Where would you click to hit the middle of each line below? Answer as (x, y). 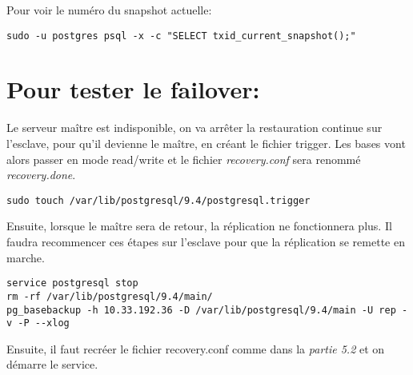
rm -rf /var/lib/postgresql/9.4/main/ (110, 296)
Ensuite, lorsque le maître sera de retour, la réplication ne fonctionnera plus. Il (199, 226)
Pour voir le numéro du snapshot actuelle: (109, 10)
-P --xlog (44, 323)
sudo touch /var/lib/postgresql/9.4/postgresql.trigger (158, 200)
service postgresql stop (72, 283)
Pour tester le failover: (133, 89)
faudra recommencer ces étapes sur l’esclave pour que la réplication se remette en (206, 241)
